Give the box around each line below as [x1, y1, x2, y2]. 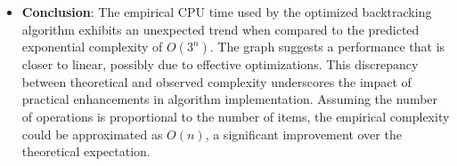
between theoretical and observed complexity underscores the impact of [21, 72, 412, 91]
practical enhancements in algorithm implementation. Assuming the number [21, 90, 438, 108]
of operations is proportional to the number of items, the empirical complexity [21, 107, 450, 125]
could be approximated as [21, 124, 163, 143]
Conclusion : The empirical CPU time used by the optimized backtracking [21, 3, 432, 20]
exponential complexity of [21, 37, 163, 56]
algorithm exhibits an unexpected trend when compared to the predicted [21, 20, 420, 38]
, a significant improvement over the [205, 124, 402, 143]
